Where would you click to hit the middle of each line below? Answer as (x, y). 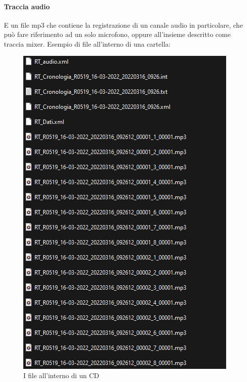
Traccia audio (27, 6)
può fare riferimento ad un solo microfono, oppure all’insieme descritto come (117, 34)
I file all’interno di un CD (61, 375)
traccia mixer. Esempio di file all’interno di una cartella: (87, 43)
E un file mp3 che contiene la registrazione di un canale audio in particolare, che (123, 25)
